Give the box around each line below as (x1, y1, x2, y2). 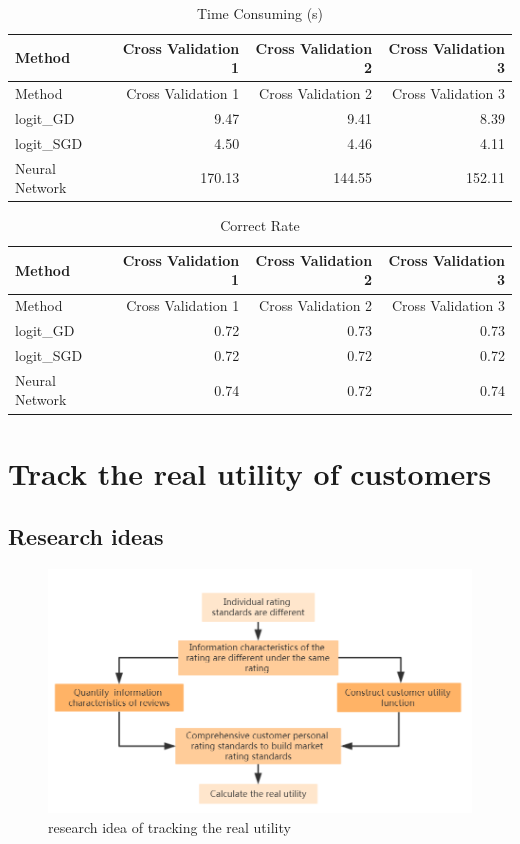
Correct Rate (220, 215, 300, 236)
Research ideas (8, 521, 164, 552)
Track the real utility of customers (8, 452, 492, 493)
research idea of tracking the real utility (48, 816, 291, 837)
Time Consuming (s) (196, 3, 324, 23)
